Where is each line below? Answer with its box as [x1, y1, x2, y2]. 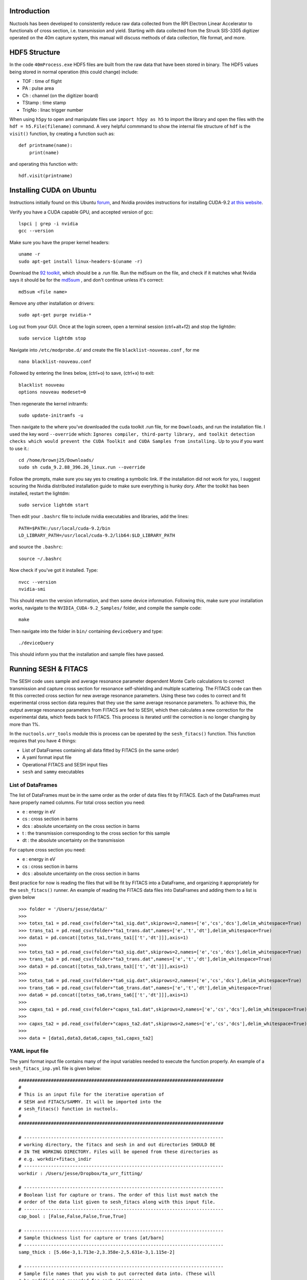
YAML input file [9, 1048, 49, 1055]
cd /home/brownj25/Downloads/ [18, 457, 95, 463]
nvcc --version [18, 579, 57, 585]
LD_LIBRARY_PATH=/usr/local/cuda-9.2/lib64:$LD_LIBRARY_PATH [18, 532, 175, 539]
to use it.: [9, 445, 29, 452]
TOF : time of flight [22, 78, 62, 84]
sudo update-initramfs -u [18, 413, 84, 418]
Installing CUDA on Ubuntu [9, 186, 97, 195]
